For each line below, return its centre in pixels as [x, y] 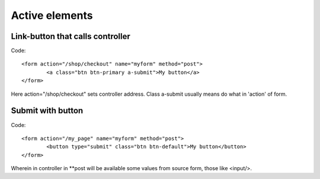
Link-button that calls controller [71, 36]
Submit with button [47, 111]
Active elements [52, 15]
